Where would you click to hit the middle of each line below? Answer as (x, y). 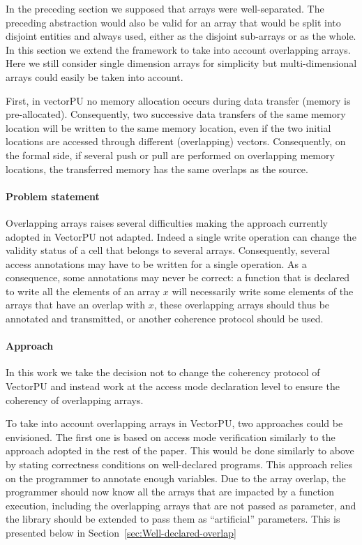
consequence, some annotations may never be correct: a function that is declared (178, 277)
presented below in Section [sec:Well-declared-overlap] (121, 532)
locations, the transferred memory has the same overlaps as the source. (157, 169)
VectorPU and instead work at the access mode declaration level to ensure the (173, 386)
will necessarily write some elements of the (263, 291)
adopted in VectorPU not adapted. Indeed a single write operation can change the (181, 236)
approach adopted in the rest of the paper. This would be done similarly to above (180, 450)
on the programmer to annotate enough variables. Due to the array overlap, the (176, 478)
